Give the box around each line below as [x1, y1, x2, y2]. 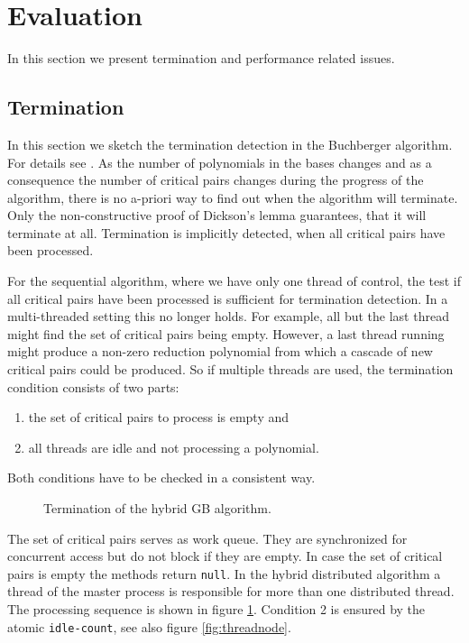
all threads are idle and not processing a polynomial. [28, 437, 319, 456]
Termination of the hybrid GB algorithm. [43, 499, 271, 518]
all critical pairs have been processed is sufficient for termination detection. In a [7, 289, 448, 308]
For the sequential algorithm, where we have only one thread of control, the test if [7, 271, 461, 290]
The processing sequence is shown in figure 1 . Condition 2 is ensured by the [7, 600, 426, 619]
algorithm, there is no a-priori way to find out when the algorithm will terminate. [7, 188, 458, 207]
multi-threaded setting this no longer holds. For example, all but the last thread [7, 307, 449, 326]
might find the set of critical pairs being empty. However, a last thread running [7, 324, 445, 343]
